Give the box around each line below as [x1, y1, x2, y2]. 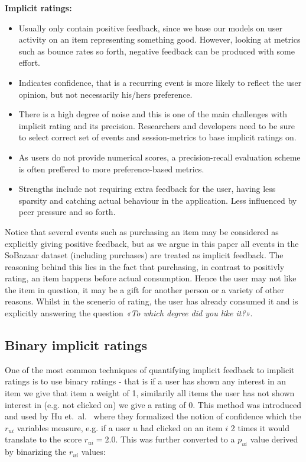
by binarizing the [5, 445, 67, 458]
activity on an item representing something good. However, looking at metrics [18, 33, 301, 46]
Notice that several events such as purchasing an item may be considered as [5, 225, 279, 238]
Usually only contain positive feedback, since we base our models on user [18, 21, 282, 34]
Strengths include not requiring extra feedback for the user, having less [18, 182, 276, 195]
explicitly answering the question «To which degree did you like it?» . [5, 307, 253, 319]
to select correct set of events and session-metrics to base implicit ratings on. [18, 131, 297, 143]
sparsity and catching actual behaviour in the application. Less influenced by [18, 194, 297, 206]
